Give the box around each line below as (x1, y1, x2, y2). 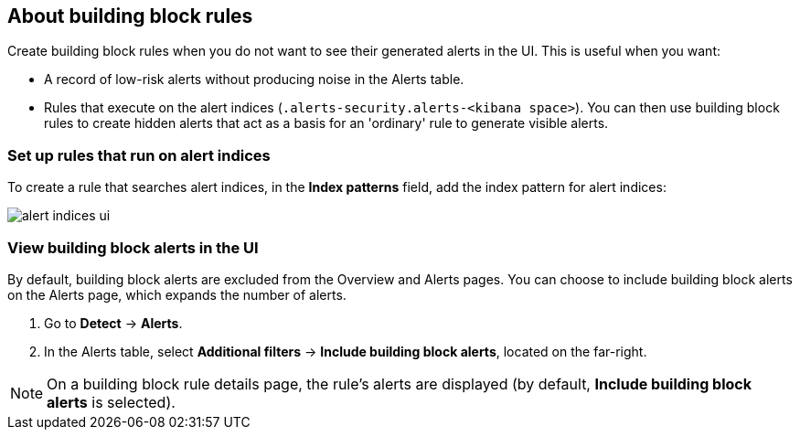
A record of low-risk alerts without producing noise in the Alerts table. (44, 71, 464, 88)
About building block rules (7, 5, 253, 27)
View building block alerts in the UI (7, 238, 259, 257)
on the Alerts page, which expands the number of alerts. (7, 286, 347, 303)
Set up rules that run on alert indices (7, 145, 271, 165)
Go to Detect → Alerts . (44, 314, 183, 331)
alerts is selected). (47, 392, 176, 411)
